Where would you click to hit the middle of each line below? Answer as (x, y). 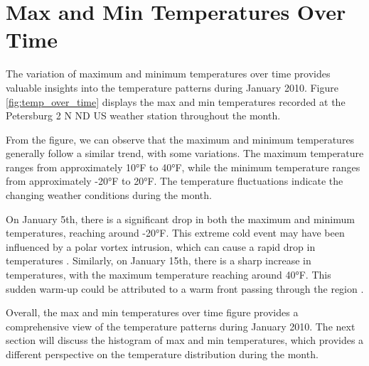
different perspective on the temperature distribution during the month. (162, 354)
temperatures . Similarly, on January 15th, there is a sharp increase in (159, 260)
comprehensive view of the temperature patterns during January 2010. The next (181, 326)
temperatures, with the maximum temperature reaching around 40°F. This (169, 275)
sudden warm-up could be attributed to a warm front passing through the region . (185, 288)
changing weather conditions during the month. (109, 195)
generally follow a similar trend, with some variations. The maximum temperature (185, 153)
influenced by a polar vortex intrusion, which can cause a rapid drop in (161, 246)
